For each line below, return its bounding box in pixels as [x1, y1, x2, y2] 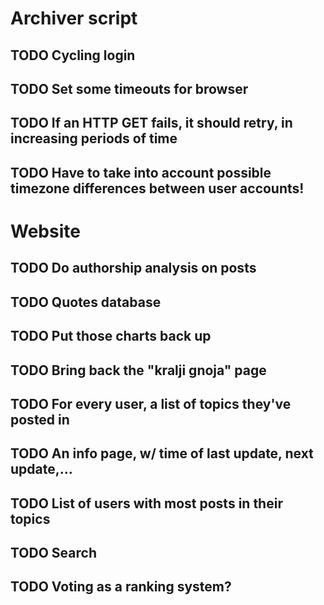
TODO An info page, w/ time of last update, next [10, 445, 314, 462]
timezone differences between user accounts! [10, 180, 305, 197]
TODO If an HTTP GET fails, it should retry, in [10, 115, 293, 132]
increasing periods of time [10, 130, 178, 147]
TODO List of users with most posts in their [10, 495, 283, 512]
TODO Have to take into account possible [10, 164, 272, 181]
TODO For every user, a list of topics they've [10, 395, 292, 412]
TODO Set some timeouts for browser [10, 80, 249, 97]
